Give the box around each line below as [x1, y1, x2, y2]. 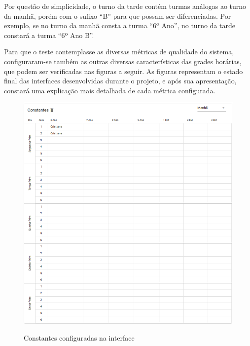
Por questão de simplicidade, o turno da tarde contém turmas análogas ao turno [4, 1, 247, 11]
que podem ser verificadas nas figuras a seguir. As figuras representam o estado [4, 66, 243, 76]
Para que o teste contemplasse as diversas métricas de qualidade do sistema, [4, 46, 234, 57]
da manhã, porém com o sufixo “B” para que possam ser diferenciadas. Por [4, 10, 231, 21]
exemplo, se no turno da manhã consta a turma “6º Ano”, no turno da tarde [4, 20, 235, 31]
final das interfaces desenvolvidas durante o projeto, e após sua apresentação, [4, 76, 237, 86]
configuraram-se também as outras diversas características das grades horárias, [4, 56, 242, 66]
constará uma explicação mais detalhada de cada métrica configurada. [4, 85, 215, 95]
